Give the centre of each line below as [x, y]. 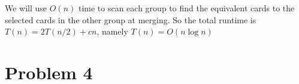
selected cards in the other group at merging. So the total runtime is [131, 19]
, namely [112, 31]
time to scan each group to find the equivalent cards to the [186, 8]
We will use [26, 8]
